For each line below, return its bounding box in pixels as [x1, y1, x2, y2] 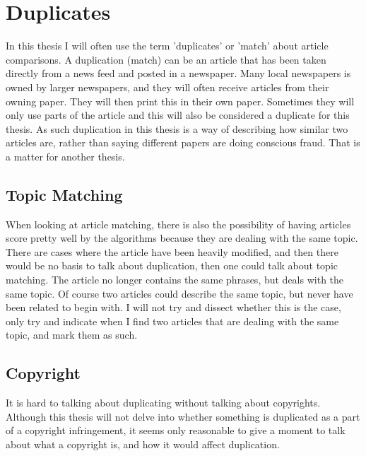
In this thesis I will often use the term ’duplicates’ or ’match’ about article [6, 38, 329, 53]
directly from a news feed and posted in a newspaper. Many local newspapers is [6, 66, 351, 81]
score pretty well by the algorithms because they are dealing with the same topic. [6, 230, 358, 245]
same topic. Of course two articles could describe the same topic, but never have [6, 286, 353, 300]
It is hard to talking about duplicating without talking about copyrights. [6, 395, 321, 410]
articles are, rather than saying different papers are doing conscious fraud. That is [6, 135, 360, 150]
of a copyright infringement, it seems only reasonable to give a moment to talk [6, 423, 346, 438]
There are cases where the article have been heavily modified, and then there [6, 244, 338, 259]
